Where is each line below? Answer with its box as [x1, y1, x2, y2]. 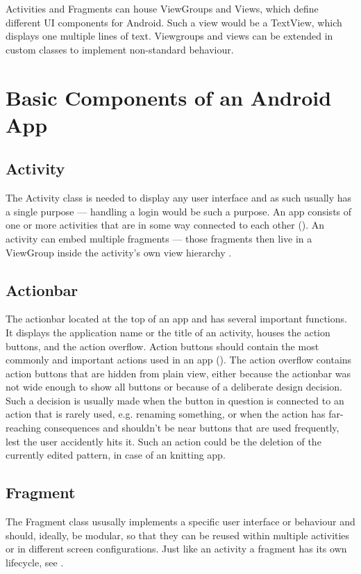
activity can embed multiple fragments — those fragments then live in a [6, 231, 312, 245]
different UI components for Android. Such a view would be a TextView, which [6, 15, 342, 29]
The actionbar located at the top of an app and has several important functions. [6, 311, 347, 326]
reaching [6, 420, 41, 435]
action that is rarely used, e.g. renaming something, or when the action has [6, 407, 326, 421]
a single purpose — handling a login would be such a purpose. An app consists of [6, 204, 352, 218]
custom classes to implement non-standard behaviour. [6, 42, 234, 56]
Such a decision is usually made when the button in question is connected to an [6, 393, 344, 407]
